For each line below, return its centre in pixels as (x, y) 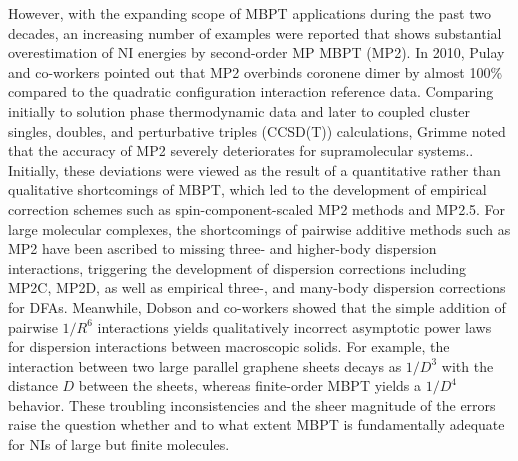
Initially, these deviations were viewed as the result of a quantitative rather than (254, 169)
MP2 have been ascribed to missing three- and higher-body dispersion (222, 248)
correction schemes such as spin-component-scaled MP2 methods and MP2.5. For (257, 208)
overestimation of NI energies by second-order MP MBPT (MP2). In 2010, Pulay (256, 52)
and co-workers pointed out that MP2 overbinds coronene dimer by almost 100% (255, 71)
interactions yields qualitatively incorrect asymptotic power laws (294, 326)
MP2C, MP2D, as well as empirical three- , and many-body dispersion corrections (257, 287)
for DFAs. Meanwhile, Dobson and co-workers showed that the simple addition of (257, 306)
